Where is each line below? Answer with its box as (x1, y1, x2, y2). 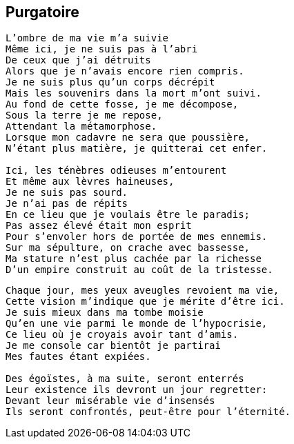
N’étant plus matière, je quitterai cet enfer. (6, 143, 268, 154)
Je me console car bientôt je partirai (6, 340, 221, 352)
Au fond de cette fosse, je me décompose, (6, 99, 239, 110)
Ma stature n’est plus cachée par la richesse (6, 253, 262, 265)
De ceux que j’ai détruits (6, 54, 151, 66)
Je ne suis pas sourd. (6, 187, 128, 199)
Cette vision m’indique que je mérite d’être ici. (6, 296, 285, 307)
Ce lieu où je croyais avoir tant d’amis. (6, 329, 239, 341)
